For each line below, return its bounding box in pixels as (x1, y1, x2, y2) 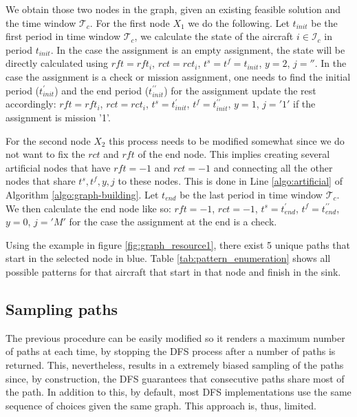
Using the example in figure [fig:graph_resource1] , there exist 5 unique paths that (6, 237, 351, 252)
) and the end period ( (54, 83, 149, 97)
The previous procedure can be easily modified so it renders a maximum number (6, 330, 345, 345)
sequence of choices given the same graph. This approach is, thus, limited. (6, 398, 317, 412)
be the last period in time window (180, 187, 323, 201)
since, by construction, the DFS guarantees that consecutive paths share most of (6, 371, 345, 385)
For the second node (6, 133, 91, 148)
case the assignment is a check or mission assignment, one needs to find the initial (6, 69, 351, 83)
